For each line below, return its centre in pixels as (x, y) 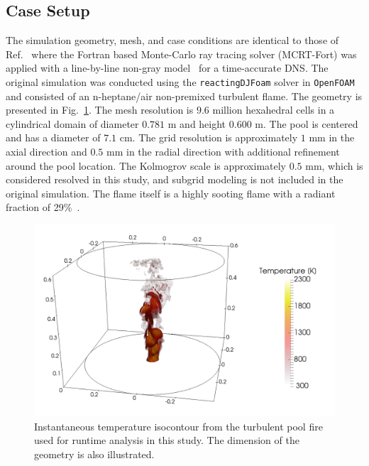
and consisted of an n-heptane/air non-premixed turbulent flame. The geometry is (184, 96)
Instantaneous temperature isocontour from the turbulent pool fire (178, 426)
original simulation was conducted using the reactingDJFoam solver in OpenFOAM (180, 81)
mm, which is (334, 165)
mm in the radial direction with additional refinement (223, 152)
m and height (197, 123)
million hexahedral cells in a (274, 110)
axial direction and (46, 152)
